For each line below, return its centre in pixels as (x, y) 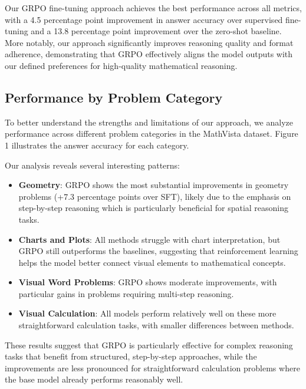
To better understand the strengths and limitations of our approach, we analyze (149, 122)
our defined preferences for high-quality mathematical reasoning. (121, 65)
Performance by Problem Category (114, 97)
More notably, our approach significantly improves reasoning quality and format (149, 42)
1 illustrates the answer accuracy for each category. (97, 145)
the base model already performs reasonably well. (94, 379)
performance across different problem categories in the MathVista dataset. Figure (152, 133)
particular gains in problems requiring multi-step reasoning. (126, 293)
